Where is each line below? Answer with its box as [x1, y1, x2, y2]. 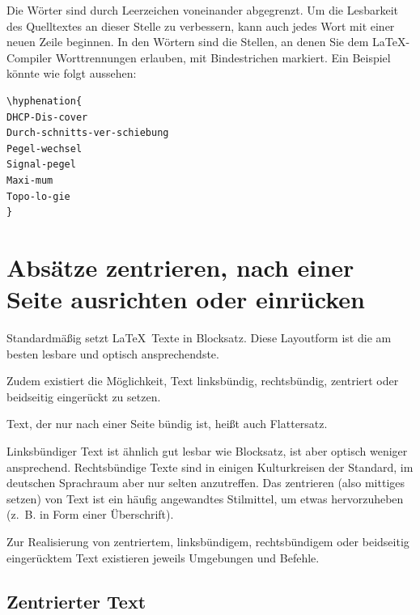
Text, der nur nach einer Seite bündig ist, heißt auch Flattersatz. [6, 415, 328, 432]
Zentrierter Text [6, 588, 146, 613]
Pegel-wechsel [6, 142, 83, 155]
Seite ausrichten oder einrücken [6, 282, 365, 316]
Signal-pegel [6, 159, 76, 171]
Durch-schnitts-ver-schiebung [6, 127, 169, 139]
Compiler [6, 49, 53, 66]
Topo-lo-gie [6, 190, 70, 202]
